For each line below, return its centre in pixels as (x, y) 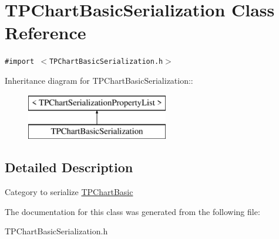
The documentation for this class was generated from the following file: (132, 211)
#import (20, 62)
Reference (46, 33)
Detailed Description (69, 167)
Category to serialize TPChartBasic (69, 191)
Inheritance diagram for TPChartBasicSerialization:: (99, 80)
